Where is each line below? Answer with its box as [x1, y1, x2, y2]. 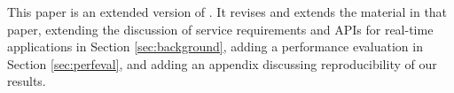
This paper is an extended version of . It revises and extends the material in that [7, 3, 448, 20]
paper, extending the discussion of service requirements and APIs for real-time [7, 19, 434, 38]
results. [7, 72, 46, 90]
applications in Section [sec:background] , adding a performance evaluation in [7, 37, 423, 56]
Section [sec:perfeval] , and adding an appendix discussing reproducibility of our [7, 54, 437, 73]
